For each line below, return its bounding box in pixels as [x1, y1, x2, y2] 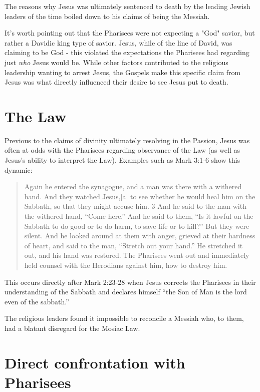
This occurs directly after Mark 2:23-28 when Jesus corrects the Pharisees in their [5, 276, 256, 287]
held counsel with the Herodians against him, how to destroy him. [24, 260, 227, 270]
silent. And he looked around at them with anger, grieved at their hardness [24, 230, 255, 241]
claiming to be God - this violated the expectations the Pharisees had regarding [5, 47, 249, 58]
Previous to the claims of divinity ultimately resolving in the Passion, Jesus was [5, 135, 250, 145]
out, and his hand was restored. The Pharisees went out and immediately [24, 250, 249, 260]
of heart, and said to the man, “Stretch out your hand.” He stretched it [24, 240, 243, 250]
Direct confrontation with [5, 352, 185, 372]
